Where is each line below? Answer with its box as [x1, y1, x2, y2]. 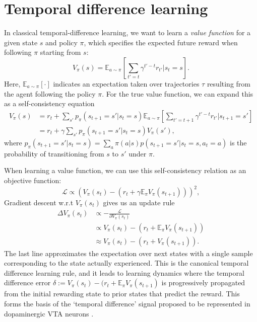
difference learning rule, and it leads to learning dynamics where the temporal [4, 267, 244, 278]
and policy [45, 37, 78, 47]
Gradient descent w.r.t [4, 197, 74, 208]
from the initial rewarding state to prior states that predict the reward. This [4, 288, 240, 299]
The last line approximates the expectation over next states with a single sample [4, 248, 253, 258]
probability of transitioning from [4, 148, 104, 158]
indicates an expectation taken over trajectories [53, 78, 200, 89]
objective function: [4, 175, 61, 185]
